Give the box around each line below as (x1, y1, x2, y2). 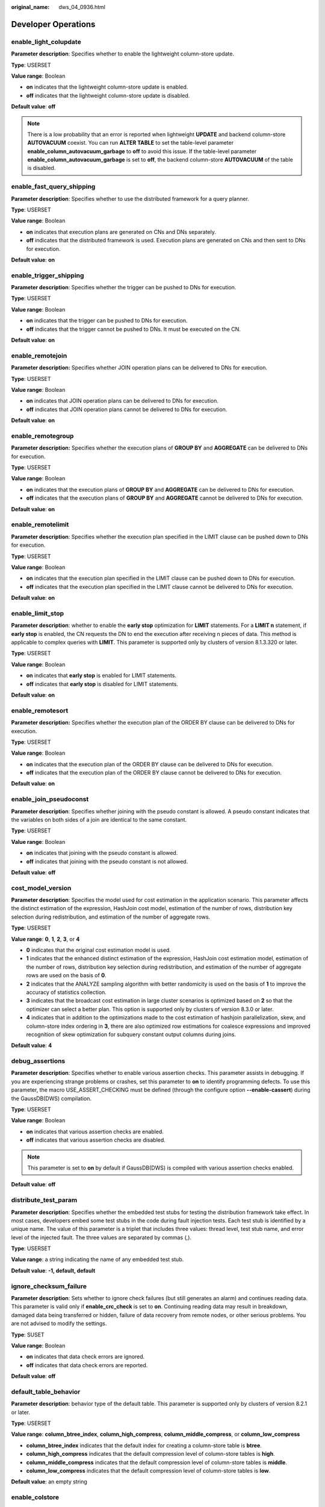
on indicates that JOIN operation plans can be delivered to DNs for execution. (26, 397, 219, 404)
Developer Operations (11, 19, 96, 30)
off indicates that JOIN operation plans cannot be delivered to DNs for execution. (26, 406, 227, 413)
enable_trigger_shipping (11, 271, 84, 280)
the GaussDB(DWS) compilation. (11, 1095, 92, 1102)
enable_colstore (11, 1493, 60, 1502)
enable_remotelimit (11, 520, 69, 529)
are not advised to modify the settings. (11, 1320, 107, 1327)
